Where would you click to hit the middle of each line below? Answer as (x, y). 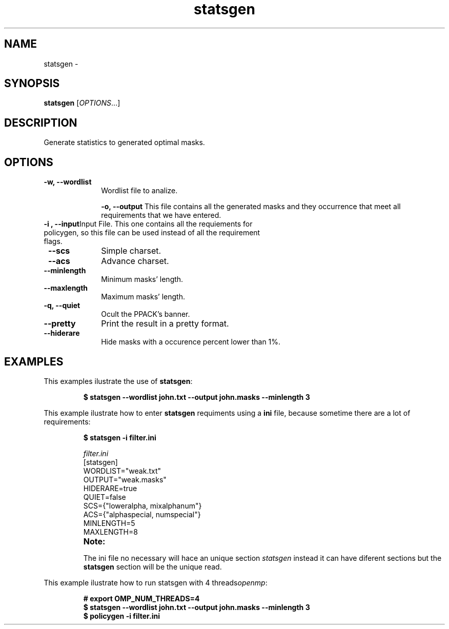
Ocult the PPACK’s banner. (146, 314)
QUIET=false (105, 497)
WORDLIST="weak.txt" (122, 471)
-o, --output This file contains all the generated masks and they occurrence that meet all (251, 207)
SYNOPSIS (32, 84)
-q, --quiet (62, 306)
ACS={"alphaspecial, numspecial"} (142, 514)
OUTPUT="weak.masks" (125, 479)
